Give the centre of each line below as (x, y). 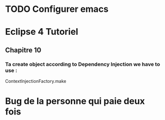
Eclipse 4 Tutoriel (42, 32)
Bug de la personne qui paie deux (75, 101)
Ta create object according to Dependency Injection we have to (82, 64)
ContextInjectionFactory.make (36, 81)
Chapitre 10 (23, 50)
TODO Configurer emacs (57, 9)
